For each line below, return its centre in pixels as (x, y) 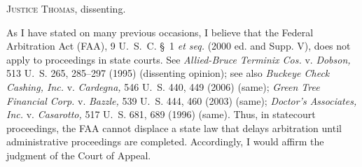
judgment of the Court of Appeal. (79, 155)
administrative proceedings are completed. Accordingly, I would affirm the (165, 141)
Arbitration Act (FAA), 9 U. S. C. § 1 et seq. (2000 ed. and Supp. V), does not (179, 46)
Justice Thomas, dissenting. (66, 8)
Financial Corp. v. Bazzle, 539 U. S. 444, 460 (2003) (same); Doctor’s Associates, (182, 100)
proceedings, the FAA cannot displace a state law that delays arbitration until (174, 128)
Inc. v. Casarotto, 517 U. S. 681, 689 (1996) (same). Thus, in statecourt (161, 114)
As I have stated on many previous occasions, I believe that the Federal (160, 32)
